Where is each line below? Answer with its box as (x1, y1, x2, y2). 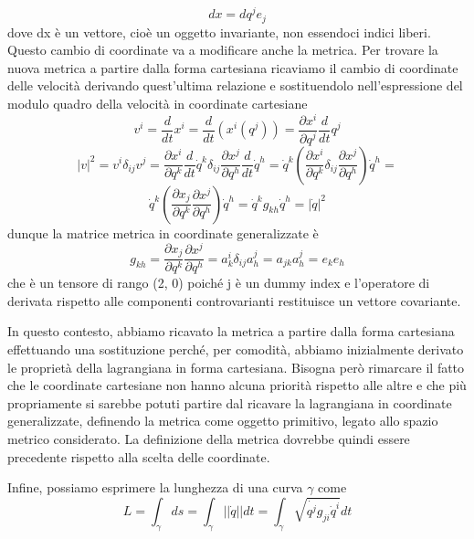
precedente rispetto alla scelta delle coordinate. (7, 447, 270, 466)
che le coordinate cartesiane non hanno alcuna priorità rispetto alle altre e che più (7, 375, 467, 395)
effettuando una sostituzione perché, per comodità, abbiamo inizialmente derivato (7, 340, 464, 359)
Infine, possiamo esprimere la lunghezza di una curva (7, 478, 303, 497)
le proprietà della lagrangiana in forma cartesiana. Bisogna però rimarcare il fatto (7, 357, 465, 376)
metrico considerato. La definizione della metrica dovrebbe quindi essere (7, 429, 410, 448)
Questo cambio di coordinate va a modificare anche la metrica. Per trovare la (7, 40, 438, 59)
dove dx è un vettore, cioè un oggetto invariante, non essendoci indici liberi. (7, 22, 431, 41)
